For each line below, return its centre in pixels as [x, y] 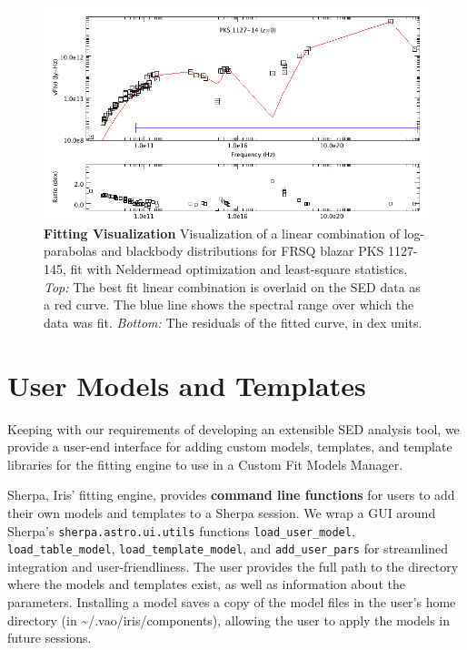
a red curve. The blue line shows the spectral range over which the [229, 305]
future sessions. [50, 638]
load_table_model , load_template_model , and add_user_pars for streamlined [228, 548]
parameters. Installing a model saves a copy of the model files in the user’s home [232, 602]
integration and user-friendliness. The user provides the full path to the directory [233, 566]
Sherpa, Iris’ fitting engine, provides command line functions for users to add [231, 495]
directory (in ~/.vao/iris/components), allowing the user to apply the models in [229, 620]
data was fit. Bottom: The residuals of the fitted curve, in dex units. [233, 322]
